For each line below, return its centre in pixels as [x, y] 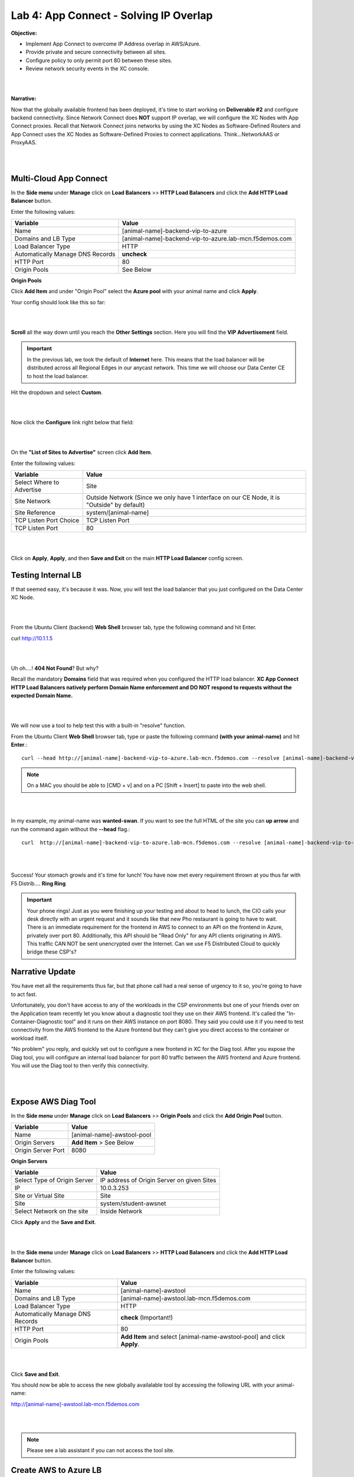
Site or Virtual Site [40, 1196]
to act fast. [24, 994]
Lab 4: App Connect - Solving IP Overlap [112, 15]
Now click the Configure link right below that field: [72, 422]
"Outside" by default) [115, 505]
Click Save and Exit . [35, 1374]
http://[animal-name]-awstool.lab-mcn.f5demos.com [75, 1404]
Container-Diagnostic [37, 1021]
